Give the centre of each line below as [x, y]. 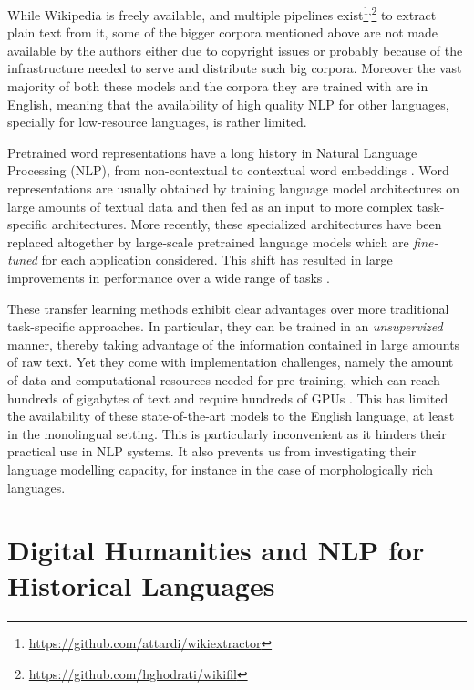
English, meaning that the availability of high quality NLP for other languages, [228, 104]
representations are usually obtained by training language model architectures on [234, 188]
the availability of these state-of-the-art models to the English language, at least [231, 416]
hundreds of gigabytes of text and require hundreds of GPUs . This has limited [228, 397]
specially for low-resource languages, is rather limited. [157, 122]
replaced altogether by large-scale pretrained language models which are [208, 241]
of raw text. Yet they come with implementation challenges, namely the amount [231, 362]
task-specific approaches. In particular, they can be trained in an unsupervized [225, 326]
